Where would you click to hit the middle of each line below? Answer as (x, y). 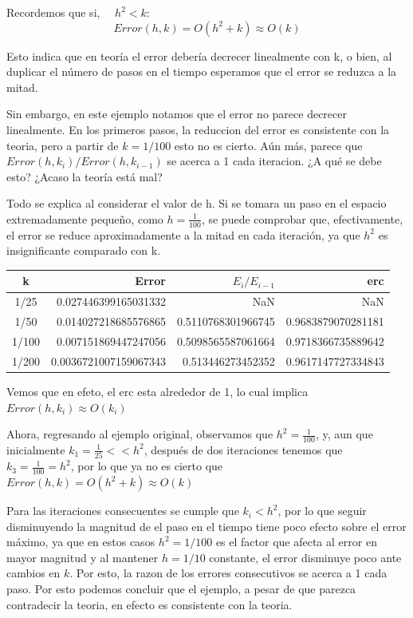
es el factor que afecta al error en (296, 542)
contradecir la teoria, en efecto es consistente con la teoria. (149, 604)
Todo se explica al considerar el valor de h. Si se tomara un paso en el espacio (197, 203)
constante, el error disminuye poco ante (305, 557)
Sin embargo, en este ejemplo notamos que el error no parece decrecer (177, 114)
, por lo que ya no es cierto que (147, 466)
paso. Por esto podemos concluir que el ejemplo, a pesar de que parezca (181, 589)
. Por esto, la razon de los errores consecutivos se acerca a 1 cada (228, 573)
